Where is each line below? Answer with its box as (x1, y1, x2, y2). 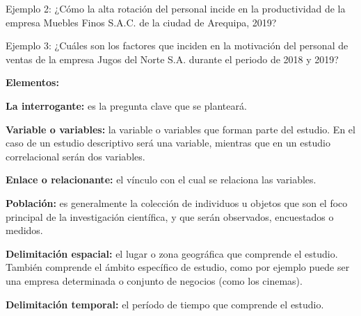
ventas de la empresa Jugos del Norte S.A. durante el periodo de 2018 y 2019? (6, 51, 339, 66)
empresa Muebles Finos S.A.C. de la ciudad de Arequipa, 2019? (6, 15, 277, 29)
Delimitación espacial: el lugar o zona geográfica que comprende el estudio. (6, 246, 338, 260)
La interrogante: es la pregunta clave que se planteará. (6, 98, 247, 113)
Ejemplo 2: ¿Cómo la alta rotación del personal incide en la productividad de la (6, 1, 346, 15)
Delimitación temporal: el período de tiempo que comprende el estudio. (6, 297, 324, 311)
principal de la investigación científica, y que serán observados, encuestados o (6, 209, 334, 224)
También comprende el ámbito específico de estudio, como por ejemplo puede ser (6, 260, 350, 274)
